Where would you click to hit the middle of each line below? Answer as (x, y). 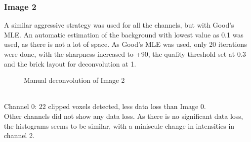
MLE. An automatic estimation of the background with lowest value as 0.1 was (124, 34)
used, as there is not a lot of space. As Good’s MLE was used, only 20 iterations (125, 44)
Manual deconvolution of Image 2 (74, 80)
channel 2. (19, 135)
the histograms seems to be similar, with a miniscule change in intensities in (119, 125)
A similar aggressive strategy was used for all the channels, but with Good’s (119, 25)
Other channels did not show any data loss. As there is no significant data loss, (124, 116)
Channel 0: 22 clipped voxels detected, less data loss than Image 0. (105, 106)
